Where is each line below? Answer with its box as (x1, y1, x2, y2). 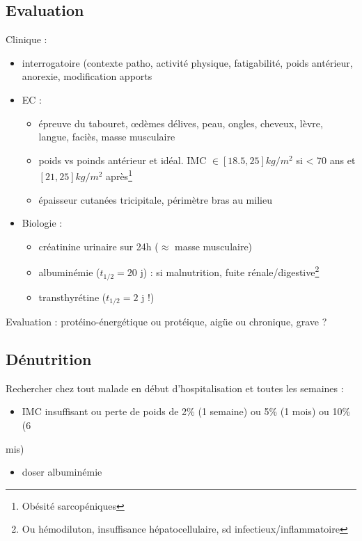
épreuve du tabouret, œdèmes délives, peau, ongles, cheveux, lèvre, (38, 115, 323, 130)
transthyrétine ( (38, 289, 107, 304)
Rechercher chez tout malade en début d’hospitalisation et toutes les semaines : (6, 380, 344, 395)
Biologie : (22, 216, 63, 230)
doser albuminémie (22, 465, 102, 479)
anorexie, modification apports (22, 69, 152, 83)
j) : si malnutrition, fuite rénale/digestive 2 (140, 263, 320, 280)
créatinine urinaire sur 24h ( (38, 239, 159, 253)
